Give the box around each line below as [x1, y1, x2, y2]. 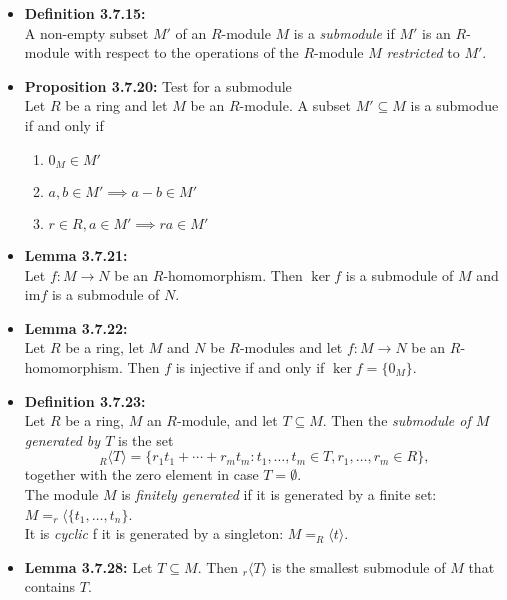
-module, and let [176, 410, 278, 431]
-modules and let [239, 337, 343, 358]
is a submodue [410, 95, 499, 116]
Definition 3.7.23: [24, 390, 146, 411]
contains [24, 576, 76, 597]
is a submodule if [293, 22, 395, 43]
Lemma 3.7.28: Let [24, 556, 153, 577]
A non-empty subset [24, 22, 149, 43]
